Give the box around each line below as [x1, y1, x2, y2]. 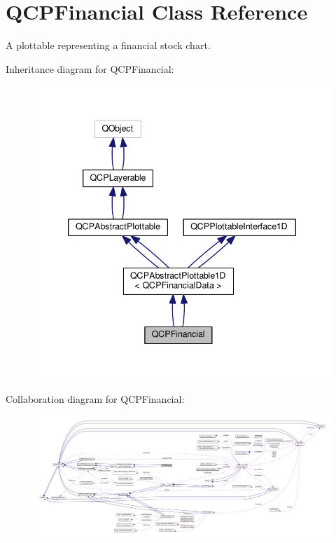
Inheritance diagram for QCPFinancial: [6, 61, 174, 76]
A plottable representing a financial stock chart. [6, 38, 211, 53]
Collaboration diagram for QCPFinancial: [6, 391, 185, 406]
